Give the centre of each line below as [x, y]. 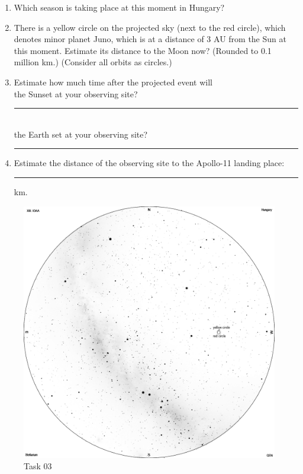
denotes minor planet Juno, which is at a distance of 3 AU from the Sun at [150, 39]
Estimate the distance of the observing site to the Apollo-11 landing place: [149, 163]
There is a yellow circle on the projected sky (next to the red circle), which [150, 27]
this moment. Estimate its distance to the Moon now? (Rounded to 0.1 [143, 50]
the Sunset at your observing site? [76, 93]
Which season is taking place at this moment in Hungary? [119, 7]
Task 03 [38, 466]
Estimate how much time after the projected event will [113, 82]
